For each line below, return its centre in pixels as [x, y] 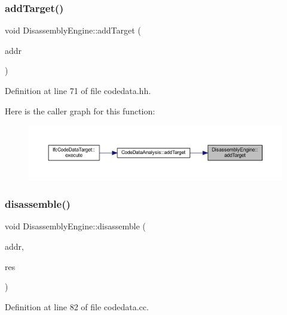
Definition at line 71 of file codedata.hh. [78, 90]
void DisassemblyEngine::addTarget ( [73, 30]
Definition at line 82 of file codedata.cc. [77, 306]
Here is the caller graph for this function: [80, 110]
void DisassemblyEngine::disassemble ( [75, 226]
